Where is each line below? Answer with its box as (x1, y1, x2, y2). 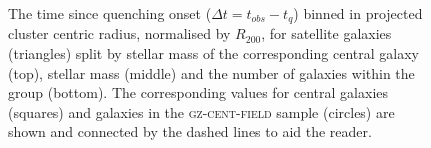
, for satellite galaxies (261, 23, 392, 44)
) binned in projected (293, 3, 423, 23)
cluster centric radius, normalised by (8, 23, 231, 44)
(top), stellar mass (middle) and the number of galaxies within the (8, 62, 415, 83)
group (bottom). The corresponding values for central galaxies (8, 82, 389, 103)
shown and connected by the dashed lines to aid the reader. (8, 121, 372, 142)
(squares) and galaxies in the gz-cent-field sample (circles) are (8, 101, 395, 122)
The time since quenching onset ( (8, 3, 212, 23)
